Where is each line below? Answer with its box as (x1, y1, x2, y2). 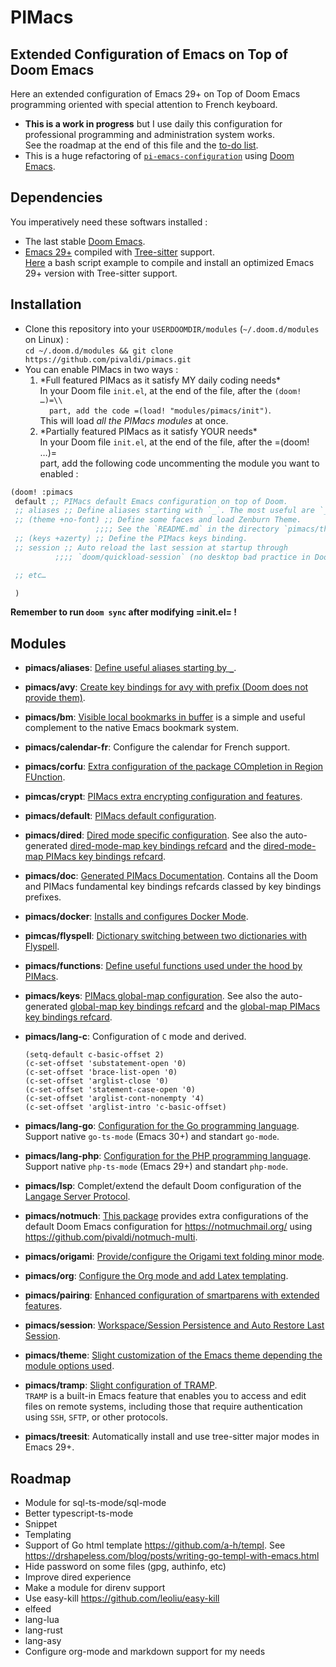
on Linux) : (24, 333, 69, 345)
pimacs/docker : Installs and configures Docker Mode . (24, 911, 249, 923)
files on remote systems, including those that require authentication (24, 1401, 303, 1413)
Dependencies (10, 189, 103, 206)
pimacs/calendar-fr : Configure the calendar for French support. (24, 741, 291, 753)
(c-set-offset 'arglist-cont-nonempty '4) (24, 1094, 205, 1104)
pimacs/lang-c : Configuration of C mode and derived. (24, 1031, 247, 1043)
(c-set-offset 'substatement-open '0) (24, 1059, 187, 1069)
